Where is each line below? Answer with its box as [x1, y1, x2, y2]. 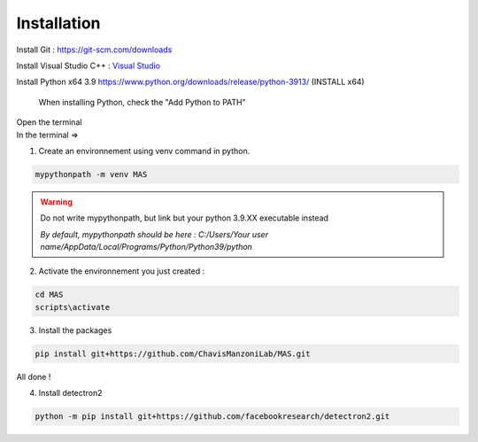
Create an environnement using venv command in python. [38, 145, 251, 156]
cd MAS [35, 290, 64, 300]
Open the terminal [16, 117, 82, 128]
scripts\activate [35, 302, 111, 312]
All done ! [16, 371, 51, 382]
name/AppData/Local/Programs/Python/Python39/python [40, 242, 252, 252]
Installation [16, 13, 101, 33]
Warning [40, 196, 73, 207]
